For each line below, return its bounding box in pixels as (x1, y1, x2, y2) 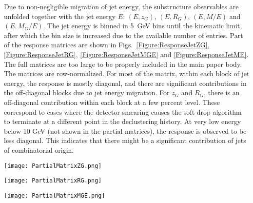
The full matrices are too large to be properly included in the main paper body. (4, 59, 242, 69)
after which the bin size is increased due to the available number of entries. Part (4, 30, 243, 40)
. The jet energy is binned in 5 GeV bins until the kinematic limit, (43, 20, 242, 31)
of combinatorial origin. (4, 144, 74, 155)
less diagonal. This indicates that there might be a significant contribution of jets (4, 135, 246, 145)
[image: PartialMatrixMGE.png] (4, 192, 105, 199)
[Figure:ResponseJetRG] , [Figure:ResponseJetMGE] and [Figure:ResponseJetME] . (4, 49, 249, 59)
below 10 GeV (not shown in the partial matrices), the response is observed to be (4, 125, 247, 136)
